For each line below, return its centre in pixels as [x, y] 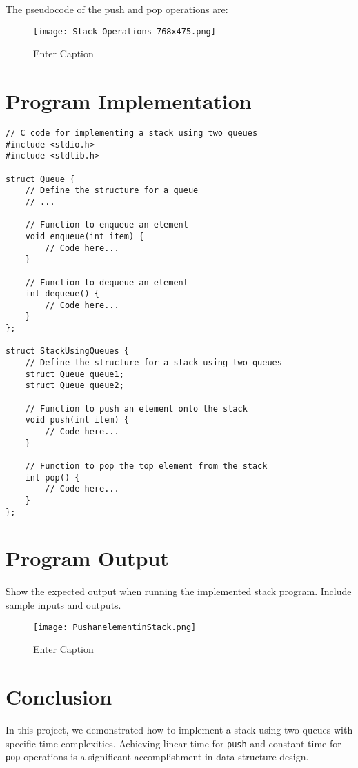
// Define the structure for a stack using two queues [153, 363]
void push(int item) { [77, 420]
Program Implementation [129, 101]
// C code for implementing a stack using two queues [132, 133]
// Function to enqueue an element [107, 225]
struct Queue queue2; [74, 386]
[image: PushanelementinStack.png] [115, 627]
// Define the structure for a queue [112, 191]
